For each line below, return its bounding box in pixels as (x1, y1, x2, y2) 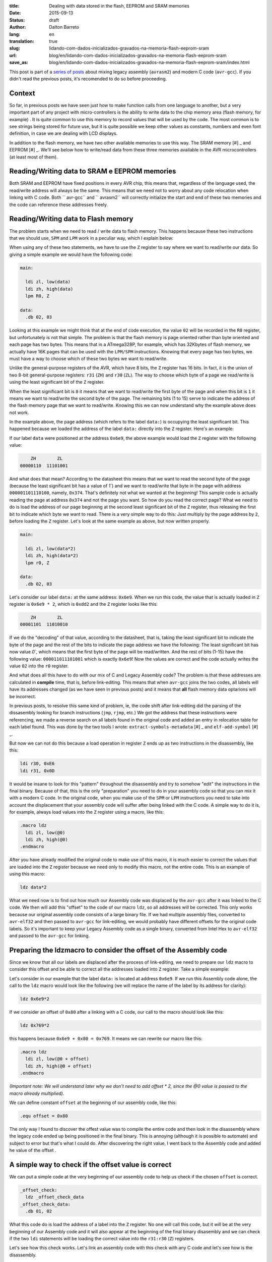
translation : (9, 38, 35, 44)
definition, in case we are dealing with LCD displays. (9, 130, 118, 136)
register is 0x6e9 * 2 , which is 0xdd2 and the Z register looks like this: (9, 601, 158, 607)
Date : (9, 10, 21, 16)
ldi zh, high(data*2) (25, 553, 79, 559)
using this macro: (9, 871, 45, 877)
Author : (9, 24, 26, 30)
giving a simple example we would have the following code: (9, 251, 133, 257)
